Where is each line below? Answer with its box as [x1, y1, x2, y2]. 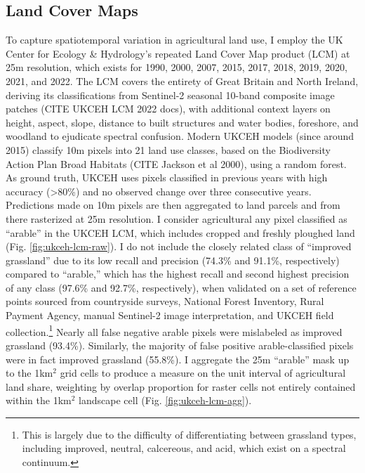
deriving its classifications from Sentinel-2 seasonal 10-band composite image [6, 87, 335, 102]
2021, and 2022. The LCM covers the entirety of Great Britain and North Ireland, [6, 73, 359, 88]
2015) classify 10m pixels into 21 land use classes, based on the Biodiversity [6, 142, 331, 157]
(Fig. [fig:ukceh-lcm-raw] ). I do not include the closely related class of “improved [6, 239, 352, 254]
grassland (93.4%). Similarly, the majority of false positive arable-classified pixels [6, 337, 354, 352]
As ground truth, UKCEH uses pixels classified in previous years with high [6, 170, 328, 185]
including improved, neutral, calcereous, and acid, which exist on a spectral [22, 441, 346, 455]
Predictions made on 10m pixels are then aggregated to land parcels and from [6, 197, 340, 212]
